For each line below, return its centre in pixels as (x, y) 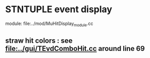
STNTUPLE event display (59, 9)
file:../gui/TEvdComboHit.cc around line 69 (75, 49)
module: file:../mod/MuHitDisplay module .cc (49, 24)
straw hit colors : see (39, 41)
